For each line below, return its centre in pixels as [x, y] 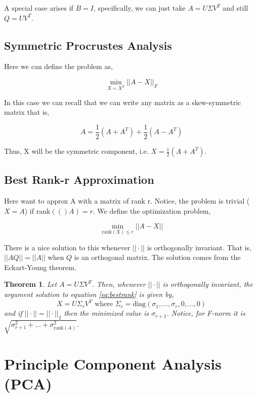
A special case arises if [39, 8]
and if [13, 313]
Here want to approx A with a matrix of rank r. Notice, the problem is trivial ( [127, 201]
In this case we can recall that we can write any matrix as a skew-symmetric [123, 102]
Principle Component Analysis [113, 364]
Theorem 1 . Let [31, 284]
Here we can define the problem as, [58, 66]
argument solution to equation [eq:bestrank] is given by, [89, 294]
